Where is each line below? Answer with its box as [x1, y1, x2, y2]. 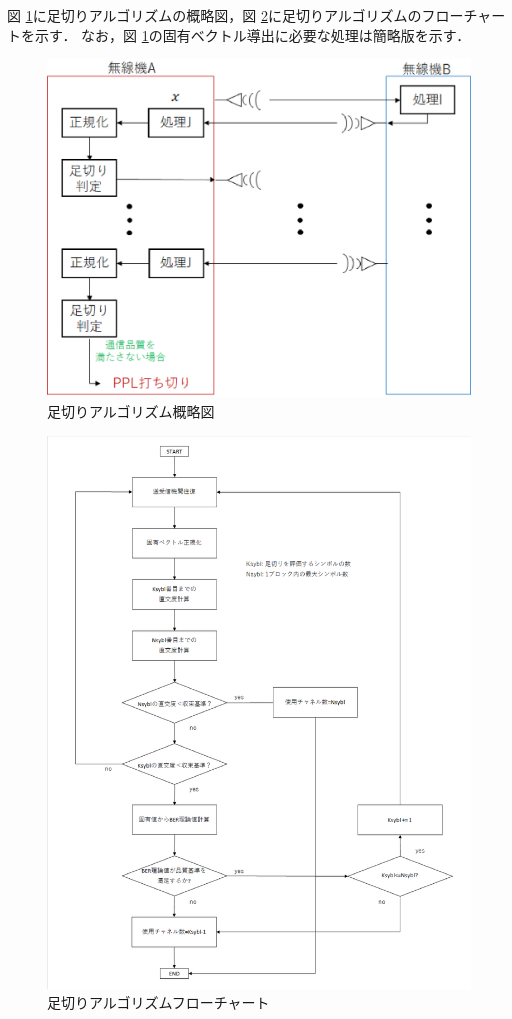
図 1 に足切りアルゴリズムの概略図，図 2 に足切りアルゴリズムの [7, 5, 422, 25]
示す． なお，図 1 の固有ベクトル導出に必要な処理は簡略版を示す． [34, 24, 471, 45]
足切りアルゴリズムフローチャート [47, 992, 270, 1013]
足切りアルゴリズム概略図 [47, 401, 215, 422]
